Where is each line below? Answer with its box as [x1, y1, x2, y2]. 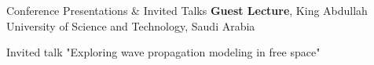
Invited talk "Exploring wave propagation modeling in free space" [6, 44, 321, 60]
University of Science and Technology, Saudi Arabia [6, 17, 255, 34]
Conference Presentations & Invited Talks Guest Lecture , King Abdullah [6, 2, 368, 18]
